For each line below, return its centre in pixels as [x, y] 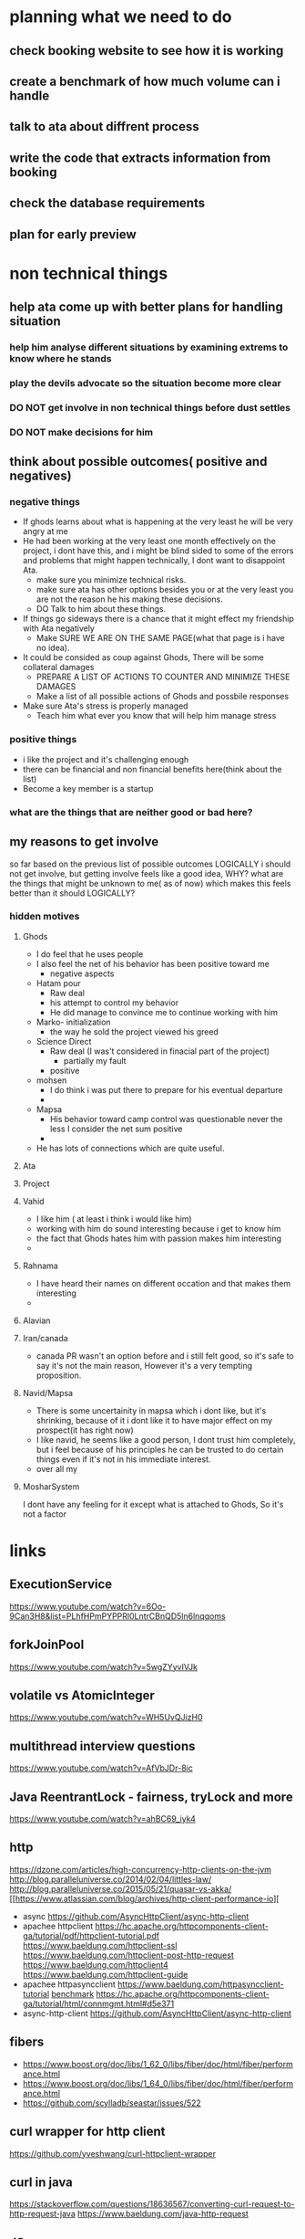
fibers [27, 2042]
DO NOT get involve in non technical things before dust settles [150, 407]
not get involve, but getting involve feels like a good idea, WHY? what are [147, 873]
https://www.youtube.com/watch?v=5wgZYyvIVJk [104, 1666]
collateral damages [58, 667]
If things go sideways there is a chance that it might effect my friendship [158, 619]
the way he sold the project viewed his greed [134, 1031]
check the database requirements [107, 203]
